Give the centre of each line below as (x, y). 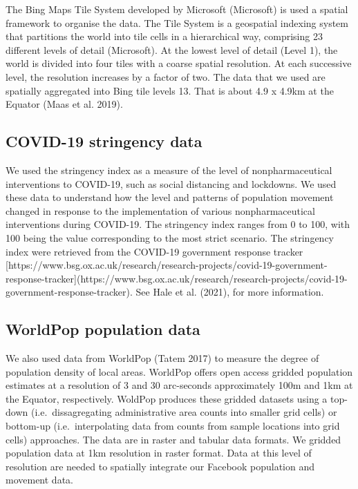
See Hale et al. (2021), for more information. (230, 292)
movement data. (39, 480)
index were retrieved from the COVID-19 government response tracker (154, 251)
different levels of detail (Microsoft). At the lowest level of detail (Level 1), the (172, 49)
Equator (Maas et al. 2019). (64, 104)
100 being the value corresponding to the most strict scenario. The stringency (170, 237)
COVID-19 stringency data (104, 141)
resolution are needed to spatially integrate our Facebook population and (160, 466)
